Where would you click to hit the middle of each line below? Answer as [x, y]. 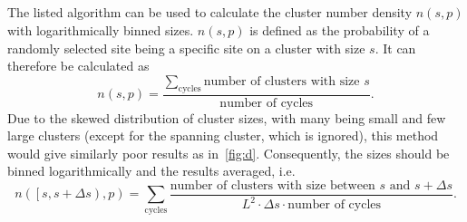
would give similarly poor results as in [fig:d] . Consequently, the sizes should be [229, 153]
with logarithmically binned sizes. [101, 29]
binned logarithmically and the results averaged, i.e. [151, 171]
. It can [395, 48]
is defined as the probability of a [340, 29]
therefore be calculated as [78, 66]
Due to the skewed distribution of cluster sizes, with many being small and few [227, 117]
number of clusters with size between [272, 185]
